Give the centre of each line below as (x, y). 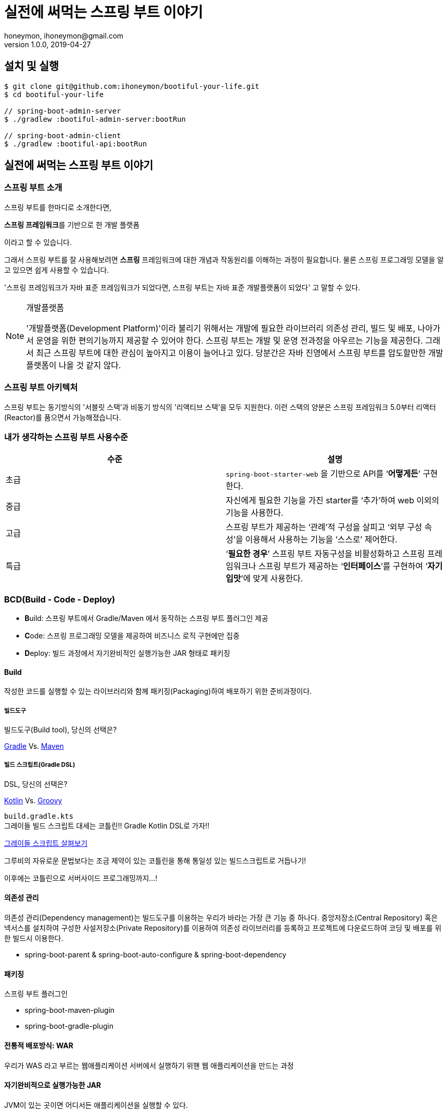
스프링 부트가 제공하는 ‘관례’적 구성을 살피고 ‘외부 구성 (324, 527)
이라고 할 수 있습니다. (38, 242)
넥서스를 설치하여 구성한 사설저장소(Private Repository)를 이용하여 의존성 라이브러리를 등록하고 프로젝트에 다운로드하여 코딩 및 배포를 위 (223, 928)
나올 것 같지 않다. (90, 365)
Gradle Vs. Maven (34, 746)
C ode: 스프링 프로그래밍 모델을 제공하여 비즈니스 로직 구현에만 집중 (132, 636)
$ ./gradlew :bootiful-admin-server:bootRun (95, 119)
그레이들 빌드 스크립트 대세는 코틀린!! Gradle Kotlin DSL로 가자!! (107, 825)
